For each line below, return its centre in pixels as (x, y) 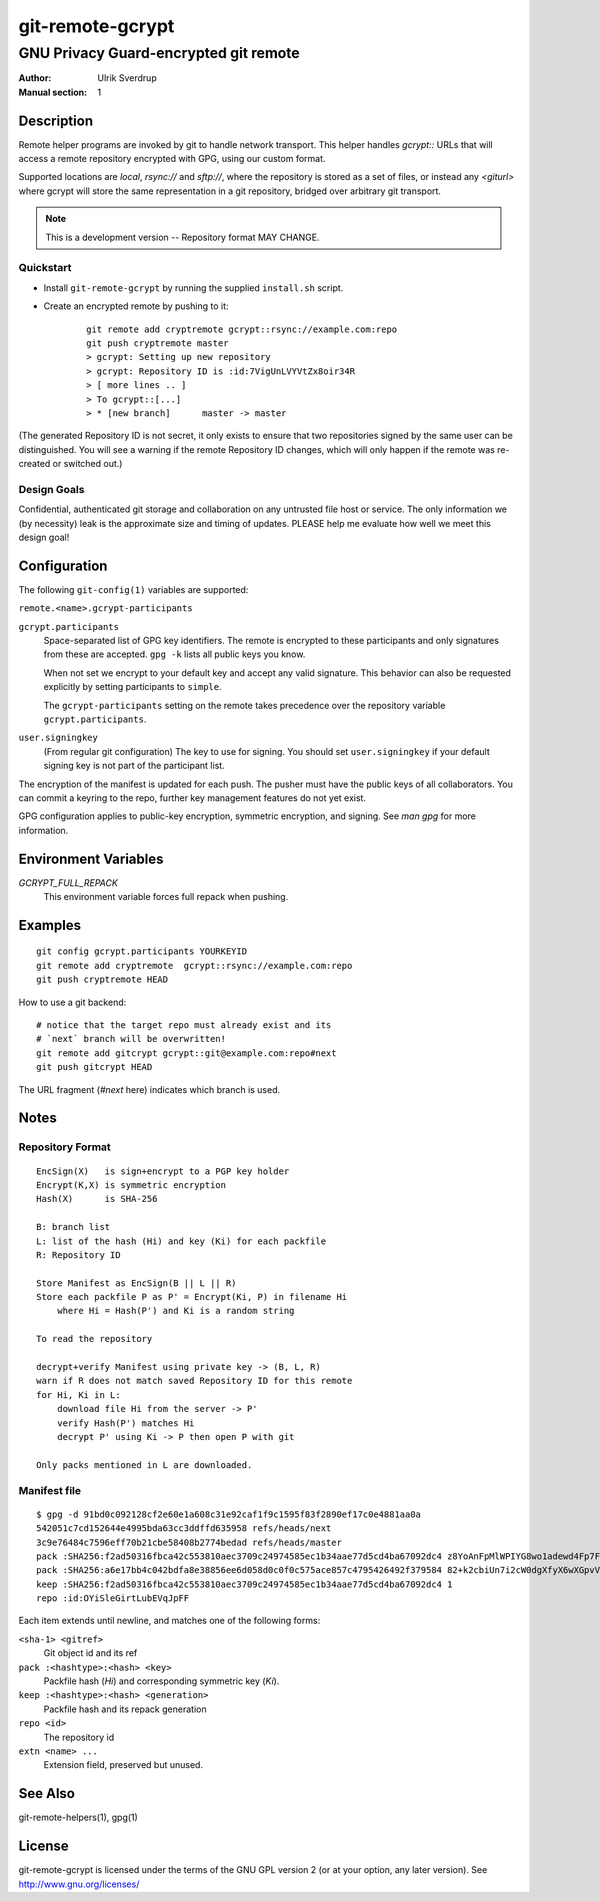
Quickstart (45, 268)
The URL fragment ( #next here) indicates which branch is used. (149, 1089)
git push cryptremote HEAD (102, 979)
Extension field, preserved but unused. (123, 1765)
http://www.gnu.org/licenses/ (79, 1884)
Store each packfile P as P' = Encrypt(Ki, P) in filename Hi (192, 1297)
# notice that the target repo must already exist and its (184, 1025)
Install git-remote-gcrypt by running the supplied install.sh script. (193, 287)
